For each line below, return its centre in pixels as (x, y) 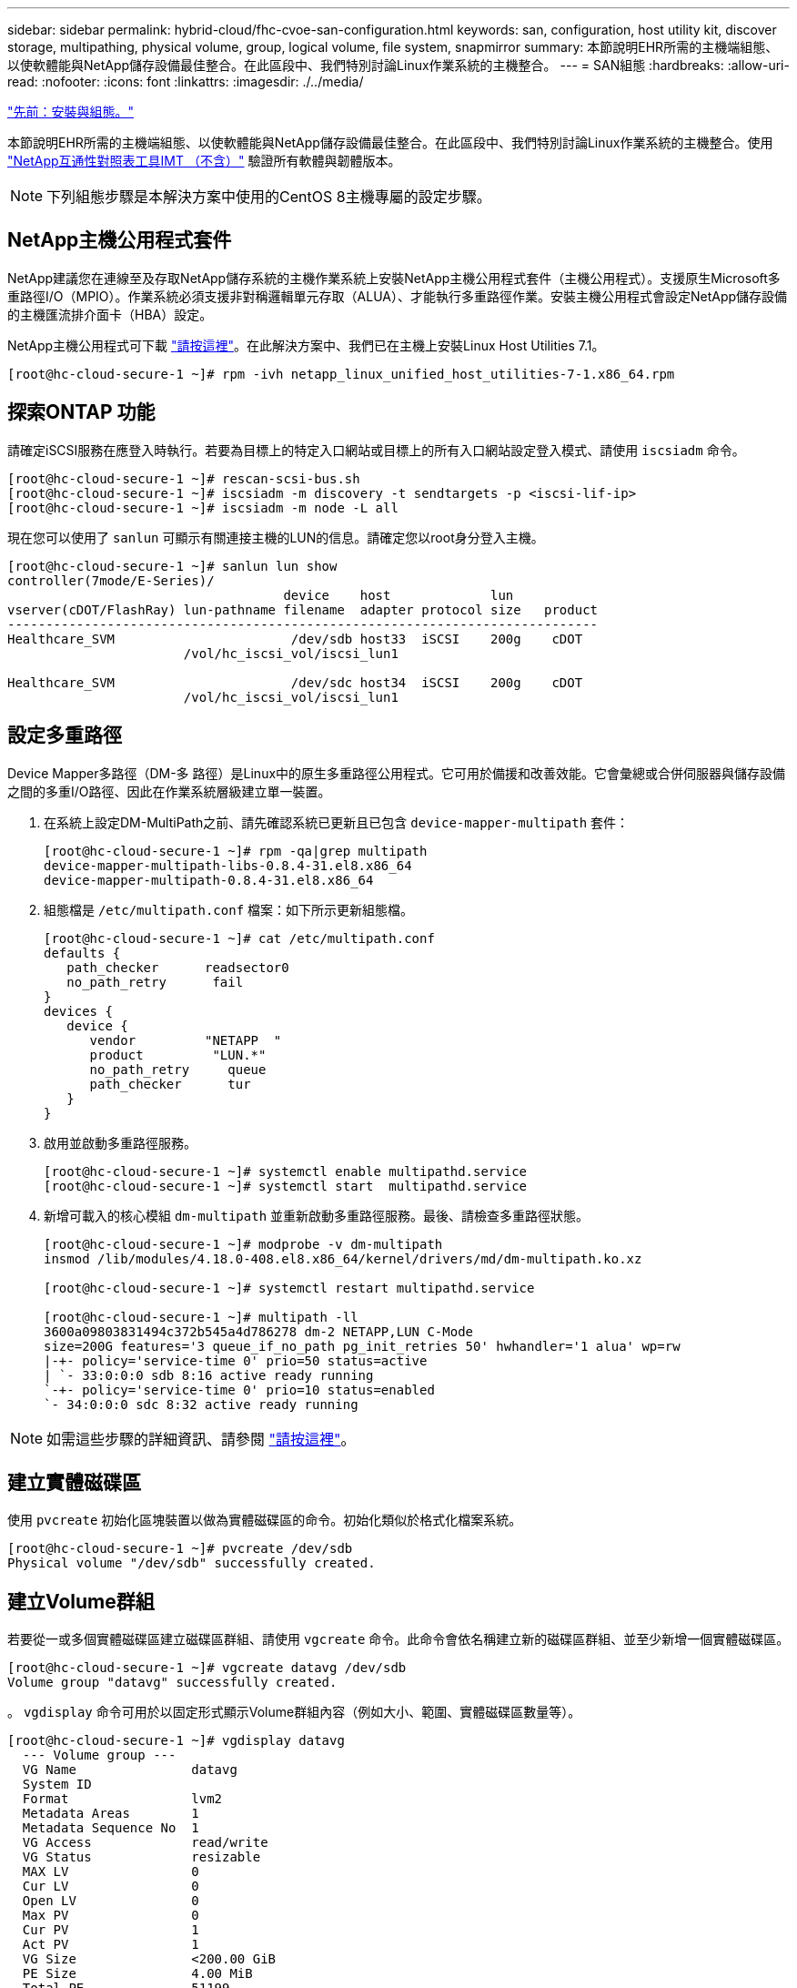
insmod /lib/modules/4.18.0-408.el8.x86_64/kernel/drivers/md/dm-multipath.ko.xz (343, 1258)
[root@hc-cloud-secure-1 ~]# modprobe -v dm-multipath (243, 1244)
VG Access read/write (145, 1843)
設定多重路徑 (65, 735)
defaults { (82, 953)
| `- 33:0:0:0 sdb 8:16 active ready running (209, 1375)
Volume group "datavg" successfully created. (172, 1683)
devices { (78, 1011)
